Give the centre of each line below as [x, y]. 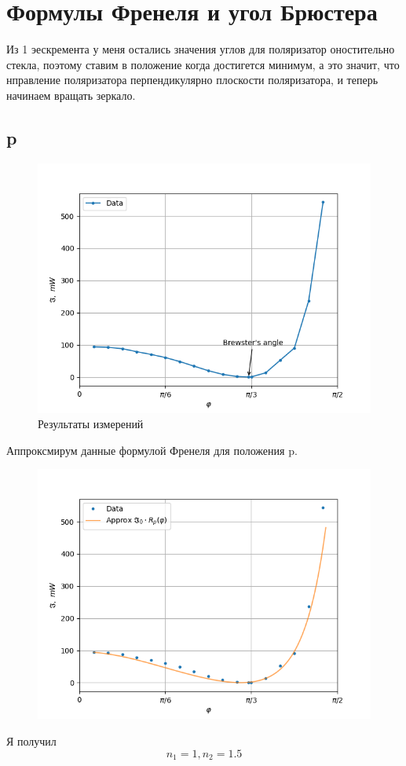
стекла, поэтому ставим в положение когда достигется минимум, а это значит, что [203, 64]
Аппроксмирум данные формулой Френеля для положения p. [152, 450]
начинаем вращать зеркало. [71, 95]
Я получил [31, 741]
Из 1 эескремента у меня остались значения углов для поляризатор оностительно [201, 49]
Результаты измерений [91, 424]
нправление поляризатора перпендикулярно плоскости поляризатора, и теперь [192, 80]
